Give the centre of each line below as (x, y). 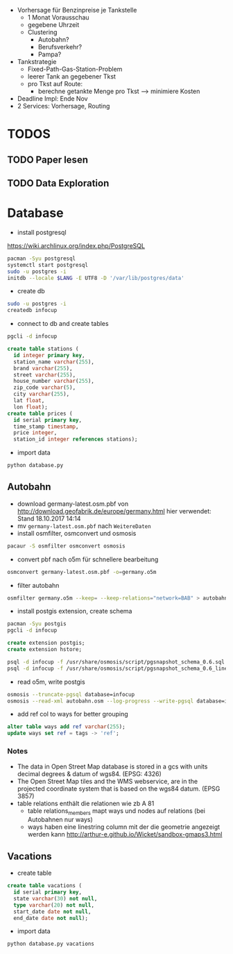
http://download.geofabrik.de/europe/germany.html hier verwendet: (114, 511)
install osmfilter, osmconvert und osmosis (77, 533)
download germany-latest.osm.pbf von (73, 504)
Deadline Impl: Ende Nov (52, 99)
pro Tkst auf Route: (55, 84)
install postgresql (42, 232)
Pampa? (50, 54)
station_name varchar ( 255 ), (54, 362)
